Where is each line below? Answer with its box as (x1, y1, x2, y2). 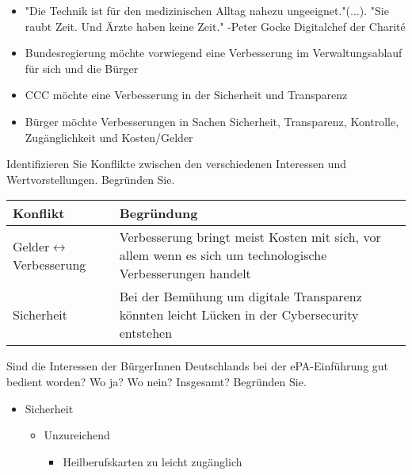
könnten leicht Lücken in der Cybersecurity (119, 305, 359, 324)
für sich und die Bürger (25, 59, 139, 76)
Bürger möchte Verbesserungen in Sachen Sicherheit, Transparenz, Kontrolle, (25, 113, 399, 129)
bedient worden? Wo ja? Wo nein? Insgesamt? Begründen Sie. (6, 373, 307, 389)
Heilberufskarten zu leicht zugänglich (63, 453, 242, 469)
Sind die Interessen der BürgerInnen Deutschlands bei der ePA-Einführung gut (6, 358, 389, 374)
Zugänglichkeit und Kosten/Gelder (25, 128, 193, 145)
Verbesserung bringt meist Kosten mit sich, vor (119, 228, 381, 247)
